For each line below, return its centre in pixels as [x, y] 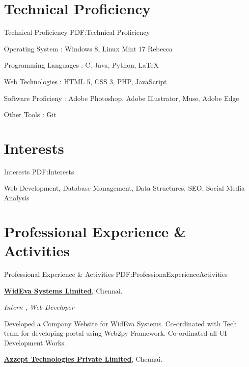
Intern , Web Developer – [42, 307]
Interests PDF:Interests [39, 171]
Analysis [17, 197]
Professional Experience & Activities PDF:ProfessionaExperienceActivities [116, 274]
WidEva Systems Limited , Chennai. [63, 290]
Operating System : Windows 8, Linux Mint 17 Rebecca [88, 48]
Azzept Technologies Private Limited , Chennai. [83, 359]
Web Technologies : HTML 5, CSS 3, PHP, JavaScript [85, 81]
